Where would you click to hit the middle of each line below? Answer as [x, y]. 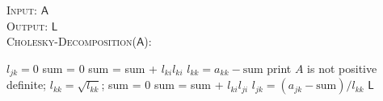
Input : [22, 10]
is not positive [342, 68]
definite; [27, 85]
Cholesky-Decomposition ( [72, 41]
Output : [27, 25]
